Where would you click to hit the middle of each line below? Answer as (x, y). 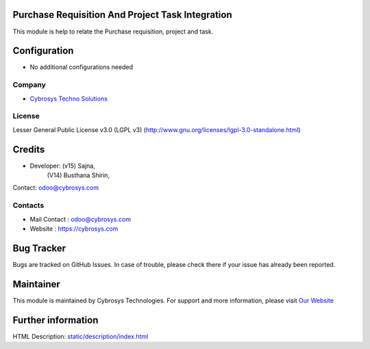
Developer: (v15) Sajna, (62, 166)
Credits (29, 150)
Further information (56, 320)
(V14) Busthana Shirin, (78, 175)
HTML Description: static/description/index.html (81, 336)
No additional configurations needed (82, 67)
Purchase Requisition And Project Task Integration (122, 15)
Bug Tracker (39, 248)
